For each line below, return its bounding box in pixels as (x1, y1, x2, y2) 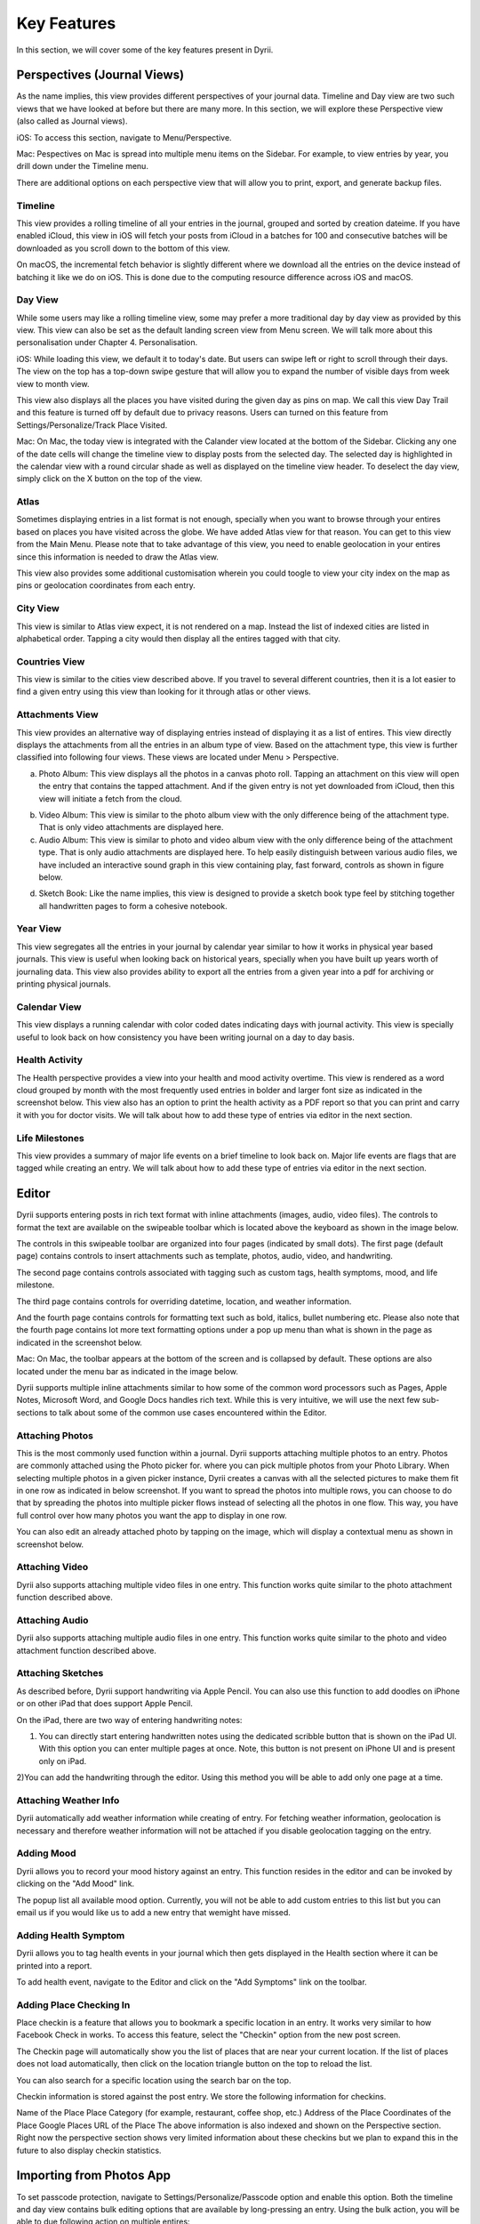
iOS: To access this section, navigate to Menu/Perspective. (16, 132, 232, 142)
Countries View (16, 655, 85, 667)
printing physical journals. (16, 979, 111, 989)
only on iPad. (38, 1755, 87, 1766)
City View (16, 602, 60, 615)
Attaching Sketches (16, 1667, 104, 1680)
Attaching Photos (16, 1429, 93, 1441)
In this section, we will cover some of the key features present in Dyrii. (16, 44, 274, 55)
